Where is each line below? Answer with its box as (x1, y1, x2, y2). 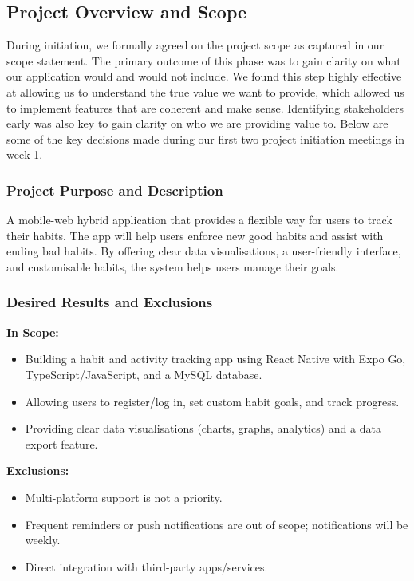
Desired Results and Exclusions (6, 292, 213, 312)
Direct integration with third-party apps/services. (25, 558, 268, 575)
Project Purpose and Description (6, 180, 223, 200)
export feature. (25, 435, 98, 452)
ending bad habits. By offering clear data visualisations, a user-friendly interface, (6, 243, 401, 259)
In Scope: (6, 323, 59, 340)
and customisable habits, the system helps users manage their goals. (6, 258, 339, 275)
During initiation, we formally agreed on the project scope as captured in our (6, 37, 384, 53)
